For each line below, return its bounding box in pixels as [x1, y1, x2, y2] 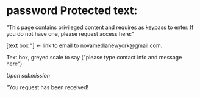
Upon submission [6, 72, 51, 79]
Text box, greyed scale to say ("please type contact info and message [6, 53, 182, 61]
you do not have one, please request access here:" [6, 30, 135, 37]
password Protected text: [6, 4, 138, 18]
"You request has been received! [6, 83, 89, 91]
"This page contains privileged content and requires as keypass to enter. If [6, 24, 194, 31]
